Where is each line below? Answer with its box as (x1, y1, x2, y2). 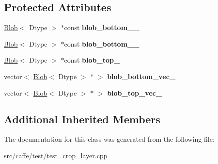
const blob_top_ (64, 55, 120, 65)
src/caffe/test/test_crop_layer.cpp (4, 150, 108, 160)
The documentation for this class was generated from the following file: (4, 134, 215, 144)
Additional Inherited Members (4, 111, 160, 126)
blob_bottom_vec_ (107, 71, 176, 81)
